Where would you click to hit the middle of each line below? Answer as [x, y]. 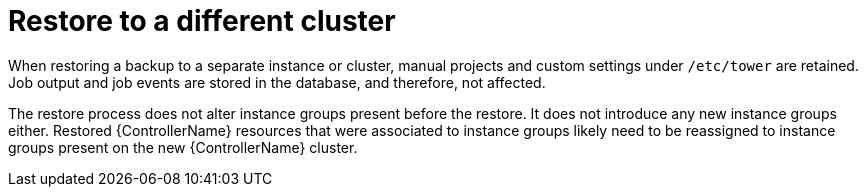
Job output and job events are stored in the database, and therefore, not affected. [277, 82]
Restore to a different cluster [202, 21]
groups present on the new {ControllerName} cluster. [183, 147]
